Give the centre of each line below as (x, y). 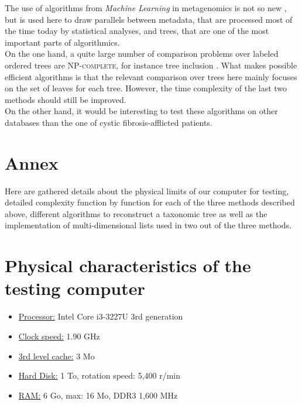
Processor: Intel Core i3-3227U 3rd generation (101, 316)
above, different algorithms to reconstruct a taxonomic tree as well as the (136, 213)
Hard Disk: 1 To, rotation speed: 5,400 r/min (99, 375)
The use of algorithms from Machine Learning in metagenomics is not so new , (146, 8)
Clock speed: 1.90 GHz (59, 336)
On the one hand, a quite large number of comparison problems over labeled (142, 54)
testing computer (75, 288)
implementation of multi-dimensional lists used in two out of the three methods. (148, 225)
